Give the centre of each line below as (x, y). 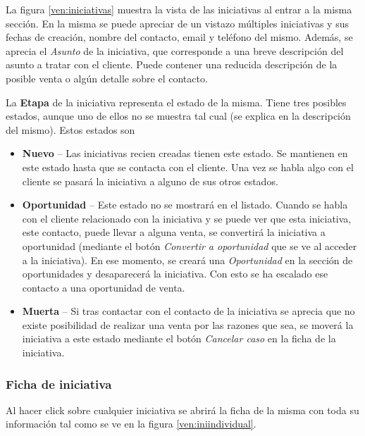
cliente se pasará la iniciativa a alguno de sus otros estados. (150, 181)
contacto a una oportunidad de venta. (104, 287)
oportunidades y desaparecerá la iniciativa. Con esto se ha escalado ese (175, 274)
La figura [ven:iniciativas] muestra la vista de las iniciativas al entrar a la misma (179, 9)
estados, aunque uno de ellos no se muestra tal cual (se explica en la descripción (178, 116)
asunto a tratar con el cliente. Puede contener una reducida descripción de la (172, 64)
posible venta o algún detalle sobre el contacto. (107, 78)
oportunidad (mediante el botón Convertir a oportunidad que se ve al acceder (190, 245)
